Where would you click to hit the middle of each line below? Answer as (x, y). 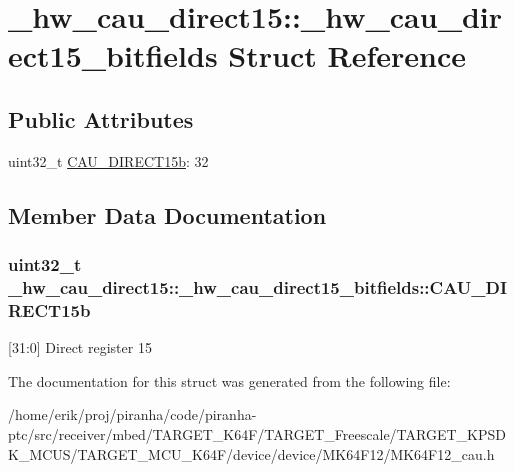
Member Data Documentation (167, 214)
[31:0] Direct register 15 (80, 347)
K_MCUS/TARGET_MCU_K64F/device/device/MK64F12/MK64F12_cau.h (251, 453)
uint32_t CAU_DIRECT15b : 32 (108, 160)
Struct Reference (347, 55)
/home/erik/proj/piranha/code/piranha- (132, 414)
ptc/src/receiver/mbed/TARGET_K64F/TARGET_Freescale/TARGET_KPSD (257, 433)
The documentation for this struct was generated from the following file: (229, 380)
